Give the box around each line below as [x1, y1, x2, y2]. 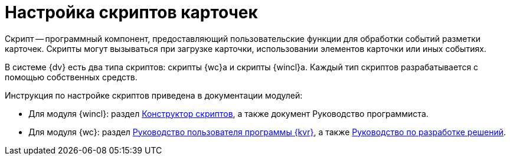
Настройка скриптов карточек [5, 2, 258, 22]
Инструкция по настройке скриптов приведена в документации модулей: [5, 90, 303, 100]
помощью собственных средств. [5, 71, 138, 82]
